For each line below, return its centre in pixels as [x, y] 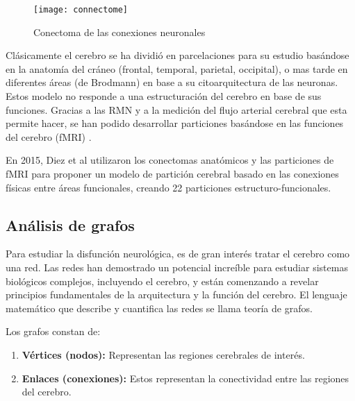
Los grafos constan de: [53, 331]
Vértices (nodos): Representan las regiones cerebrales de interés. [163, 354]
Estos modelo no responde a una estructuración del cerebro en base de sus [164, 96]
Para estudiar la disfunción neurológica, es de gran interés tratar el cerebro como [178, 254]
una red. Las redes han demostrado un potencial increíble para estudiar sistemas [177, 267]
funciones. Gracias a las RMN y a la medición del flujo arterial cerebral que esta [176, 109]
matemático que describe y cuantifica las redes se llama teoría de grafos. [159, 308]
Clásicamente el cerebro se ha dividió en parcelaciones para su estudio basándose [177, 55]
